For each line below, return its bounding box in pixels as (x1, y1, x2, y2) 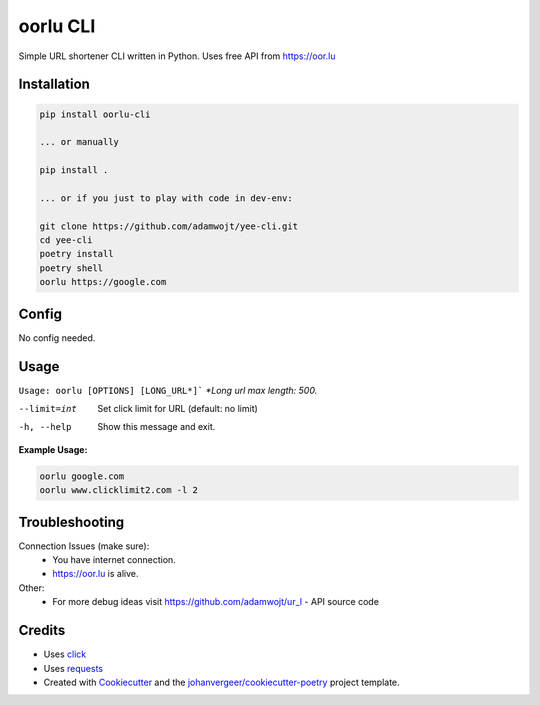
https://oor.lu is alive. (52, 568, 139, 580)
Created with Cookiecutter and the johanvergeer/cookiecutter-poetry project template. (43, 676, 400, 688)
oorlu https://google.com (39, 276, 167, 288)
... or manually (39, 136, 120, 148)
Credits (18, 622, 66, 639)
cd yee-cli (39, 235, 93, 246)
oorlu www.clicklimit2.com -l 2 (39, 485, 199, 496)
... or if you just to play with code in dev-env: (39, 192, 294, 204)
